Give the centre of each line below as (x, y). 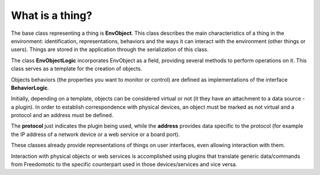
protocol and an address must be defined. (62, 115)
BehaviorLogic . (30, 87)
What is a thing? (52, 15)
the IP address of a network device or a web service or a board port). (95, 134)
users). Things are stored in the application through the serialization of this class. (110, 50)
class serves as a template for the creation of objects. (76, 69)
